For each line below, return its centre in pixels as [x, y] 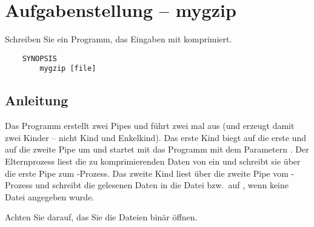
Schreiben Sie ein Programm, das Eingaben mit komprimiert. [119, 39]
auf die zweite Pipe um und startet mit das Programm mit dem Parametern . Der [157, 149]
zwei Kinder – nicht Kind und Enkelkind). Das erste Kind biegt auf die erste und [155, 137]
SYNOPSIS [39, 58]
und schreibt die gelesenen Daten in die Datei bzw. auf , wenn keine [162, 185]
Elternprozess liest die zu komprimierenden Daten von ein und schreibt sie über [153, 161]
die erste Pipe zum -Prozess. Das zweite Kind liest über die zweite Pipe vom [147, 173]
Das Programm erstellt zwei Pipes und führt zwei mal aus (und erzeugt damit [150, 126]
